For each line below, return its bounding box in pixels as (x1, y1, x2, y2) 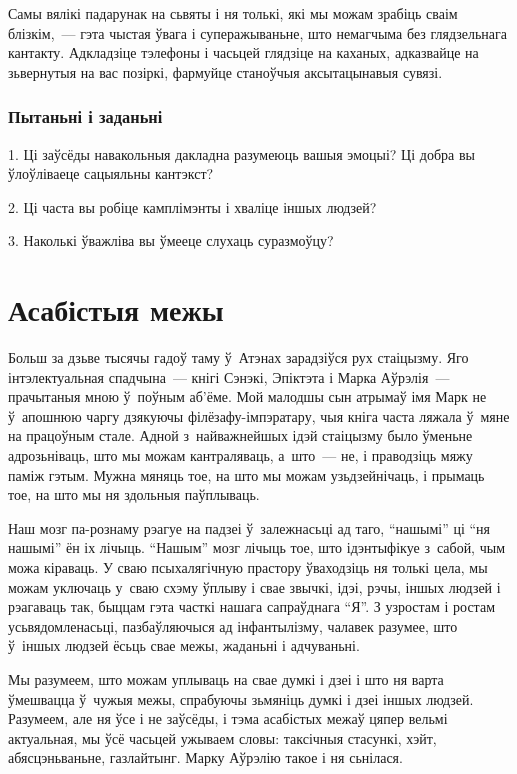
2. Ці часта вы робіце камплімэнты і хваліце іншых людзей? (8, 196, 377, 217)
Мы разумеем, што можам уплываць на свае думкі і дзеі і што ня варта (8, 669, 444, 689)
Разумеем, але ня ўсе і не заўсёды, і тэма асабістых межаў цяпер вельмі (8, 708, 448, 729)
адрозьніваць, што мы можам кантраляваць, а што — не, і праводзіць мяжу (8, 445, 473, 466)
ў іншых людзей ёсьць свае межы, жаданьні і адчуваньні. (8, 635, 360, 656)
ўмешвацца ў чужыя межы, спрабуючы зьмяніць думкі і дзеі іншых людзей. (8, 688, 474, 709)
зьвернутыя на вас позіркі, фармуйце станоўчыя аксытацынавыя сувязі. (8, 61, 443, 82)
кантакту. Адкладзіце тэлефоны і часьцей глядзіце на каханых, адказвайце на (8, 42, 479, 63)
